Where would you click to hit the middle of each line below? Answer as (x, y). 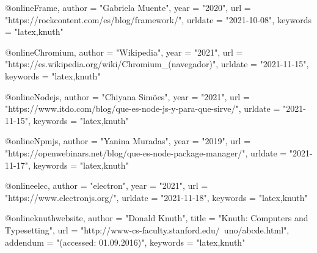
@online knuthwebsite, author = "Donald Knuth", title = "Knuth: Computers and (157, 218)
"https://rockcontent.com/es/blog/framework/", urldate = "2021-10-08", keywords (158, 19)
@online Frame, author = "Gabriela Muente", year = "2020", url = (128, 7)
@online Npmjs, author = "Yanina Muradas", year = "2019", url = (128, 141)
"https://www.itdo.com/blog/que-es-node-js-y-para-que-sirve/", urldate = (143, 108)
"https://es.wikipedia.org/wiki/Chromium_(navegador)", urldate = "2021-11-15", (157, 64)
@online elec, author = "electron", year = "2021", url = (107, 185)
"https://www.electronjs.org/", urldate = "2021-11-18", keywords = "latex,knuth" (156, 197)
